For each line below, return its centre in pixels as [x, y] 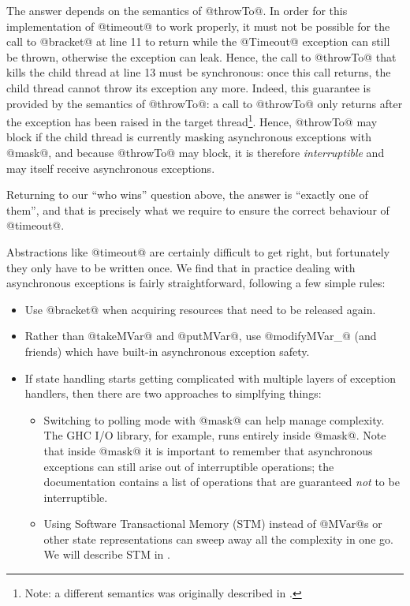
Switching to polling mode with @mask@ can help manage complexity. [214, 419]
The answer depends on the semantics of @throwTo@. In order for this [177, 10]
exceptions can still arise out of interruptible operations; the [189, 466]
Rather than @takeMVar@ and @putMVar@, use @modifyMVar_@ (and [201, 336]
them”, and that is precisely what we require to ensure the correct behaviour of [198, 209]
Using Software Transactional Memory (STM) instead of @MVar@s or [213, 524]
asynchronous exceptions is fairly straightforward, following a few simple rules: [196, 283]
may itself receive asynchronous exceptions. [111, 168]
